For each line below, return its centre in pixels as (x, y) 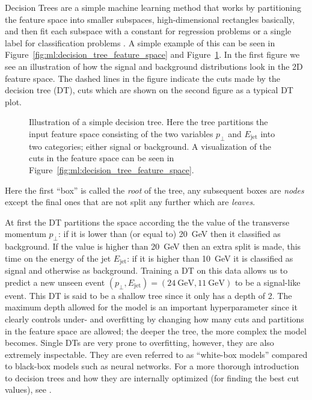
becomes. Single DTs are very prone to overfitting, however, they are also (139, 343)
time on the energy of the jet (58, 258)
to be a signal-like (268, 282)
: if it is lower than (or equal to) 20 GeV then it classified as (169, 234)
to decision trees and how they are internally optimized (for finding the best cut (152, 377)
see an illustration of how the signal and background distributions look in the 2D (154, 66)
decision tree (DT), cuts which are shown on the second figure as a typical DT (149, 90)
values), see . (28, 389)
